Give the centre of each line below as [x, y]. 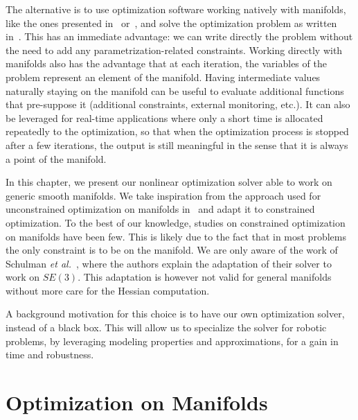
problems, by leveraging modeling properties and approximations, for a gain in [172, 341]
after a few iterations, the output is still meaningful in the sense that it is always [177, 145]
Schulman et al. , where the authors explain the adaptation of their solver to [169, 263]
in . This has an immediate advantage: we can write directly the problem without [179, 36]
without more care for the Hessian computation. [108, 290]
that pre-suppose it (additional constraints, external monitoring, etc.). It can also [178, 104]
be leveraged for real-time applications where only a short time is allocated [164, 117]
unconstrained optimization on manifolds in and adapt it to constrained [160, 209]
